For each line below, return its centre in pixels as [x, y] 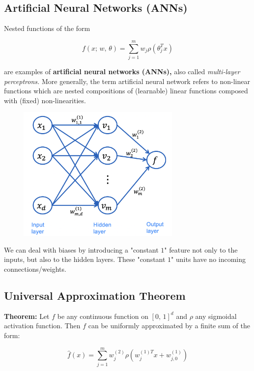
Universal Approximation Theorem [95, 295]
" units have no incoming [209, 259]
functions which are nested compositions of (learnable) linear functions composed [126, 91]
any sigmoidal [216, 316]
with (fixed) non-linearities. [45, 100]
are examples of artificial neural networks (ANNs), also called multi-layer [122, 71]
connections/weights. [35, 269]
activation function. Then [42, 326]
